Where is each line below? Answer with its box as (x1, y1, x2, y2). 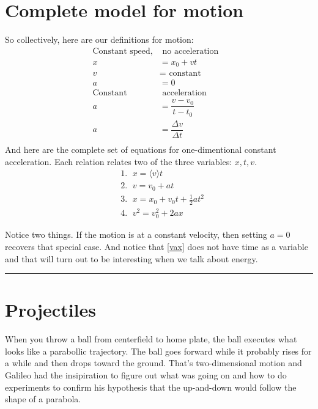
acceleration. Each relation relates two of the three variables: (5, 155, 232, 168)
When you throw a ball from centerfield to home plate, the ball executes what (5, 333, 297, 345)
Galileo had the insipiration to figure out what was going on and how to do (5, 369, 287, 381)
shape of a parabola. (5, 392, 81, 405)
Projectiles (5, 297, 97, 322)
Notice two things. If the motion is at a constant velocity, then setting (5, 228, 267, 241)
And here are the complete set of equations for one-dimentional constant (5, 143, 276, 155)
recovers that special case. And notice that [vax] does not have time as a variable (5, 240, 308, 252)
